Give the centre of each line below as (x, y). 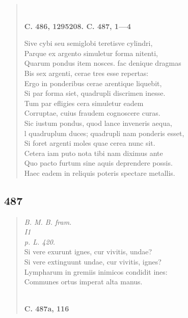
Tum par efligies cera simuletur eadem (84, 103)
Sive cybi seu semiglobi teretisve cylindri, (88, 43)
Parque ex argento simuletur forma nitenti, (91, 53)
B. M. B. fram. (48, 221)
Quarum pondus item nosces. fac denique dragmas (103, 63)
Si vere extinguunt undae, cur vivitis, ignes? (93, 262)
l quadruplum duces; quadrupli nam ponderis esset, (104, 133)
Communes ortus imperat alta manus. (83, 282)
